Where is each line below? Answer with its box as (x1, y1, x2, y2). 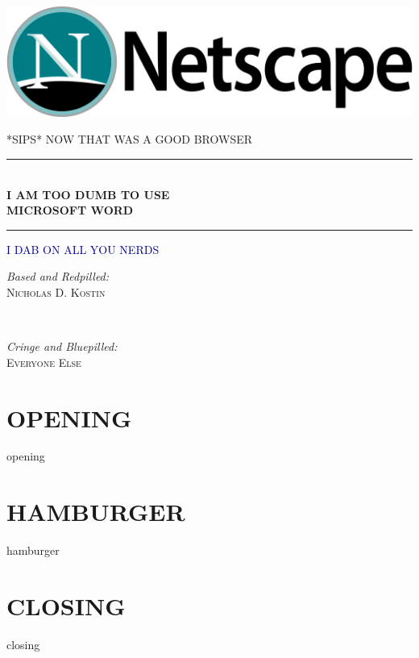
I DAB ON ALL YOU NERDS (6, 240, 160, 257)
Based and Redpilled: (6, 268, 110, 285)
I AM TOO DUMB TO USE (6, 185, 170, 202)
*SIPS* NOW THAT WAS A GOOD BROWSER (6, 131, 253, 148)
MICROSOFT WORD (6, 202, 134, 219)
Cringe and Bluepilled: (6, 338, 118, 355)
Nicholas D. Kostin (6, 283, 106, 300)
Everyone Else (6, 353, 81, 370)
